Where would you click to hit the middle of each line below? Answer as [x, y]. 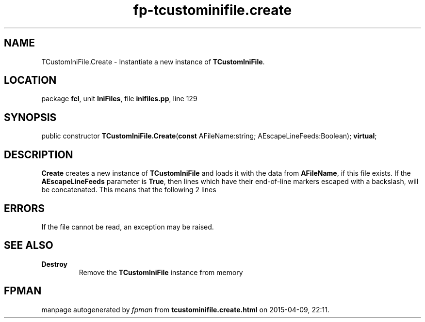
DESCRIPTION [39, 154]
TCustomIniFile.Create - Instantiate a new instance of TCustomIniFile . [153, 61]
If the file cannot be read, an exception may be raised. [128, 227]
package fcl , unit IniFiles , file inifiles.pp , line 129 [119, 99]
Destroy [54, 264]
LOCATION [30, 80]
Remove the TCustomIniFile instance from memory [161, 272]
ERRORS [25, 208]
